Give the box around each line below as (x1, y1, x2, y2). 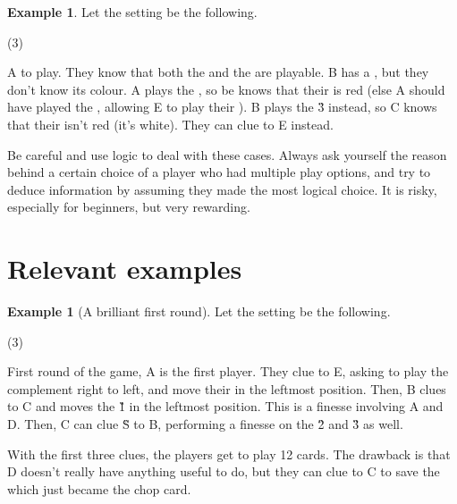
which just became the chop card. (7, 479, 191, 498)
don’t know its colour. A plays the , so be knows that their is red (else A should (7, 80, 445, 98)
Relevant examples (7, 250, 242, 287)
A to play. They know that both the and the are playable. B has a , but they (7, 63, 429, 81)
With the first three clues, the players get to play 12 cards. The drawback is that (7, 444, 451, 463)
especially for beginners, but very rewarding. (7, 197, 250, 216)
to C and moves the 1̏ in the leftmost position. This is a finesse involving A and (7, 397, 444, 416)
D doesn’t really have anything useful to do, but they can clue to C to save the (7, 462, 440, 481)
